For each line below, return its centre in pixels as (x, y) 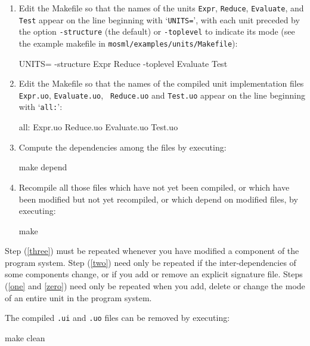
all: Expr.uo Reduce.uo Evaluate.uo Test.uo (98, 127)
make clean (25, 337)
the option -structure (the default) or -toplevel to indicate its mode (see (157, 31)
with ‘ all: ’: (41, 107)
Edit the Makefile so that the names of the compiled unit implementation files (161, 83)
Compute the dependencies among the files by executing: (123, 147)
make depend (43, 167)
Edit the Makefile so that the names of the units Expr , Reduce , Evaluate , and (161, 8)
